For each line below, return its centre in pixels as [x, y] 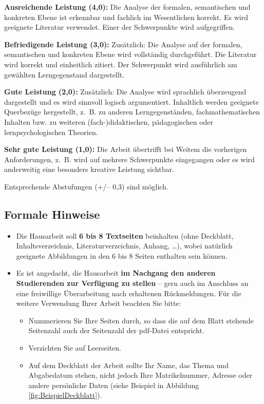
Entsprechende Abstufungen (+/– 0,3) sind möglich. [86, 186]
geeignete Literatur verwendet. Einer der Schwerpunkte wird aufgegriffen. [120, 27]
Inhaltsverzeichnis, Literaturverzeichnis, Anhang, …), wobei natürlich [124, 246]
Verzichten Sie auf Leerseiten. [75, 348]
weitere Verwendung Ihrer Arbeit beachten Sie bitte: [99, 303]
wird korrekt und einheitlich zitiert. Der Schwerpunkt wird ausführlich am [121, 64]
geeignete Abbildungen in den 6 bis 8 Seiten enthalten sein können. [122, 255]
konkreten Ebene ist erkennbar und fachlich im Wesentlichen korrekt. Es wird [126, 17]
